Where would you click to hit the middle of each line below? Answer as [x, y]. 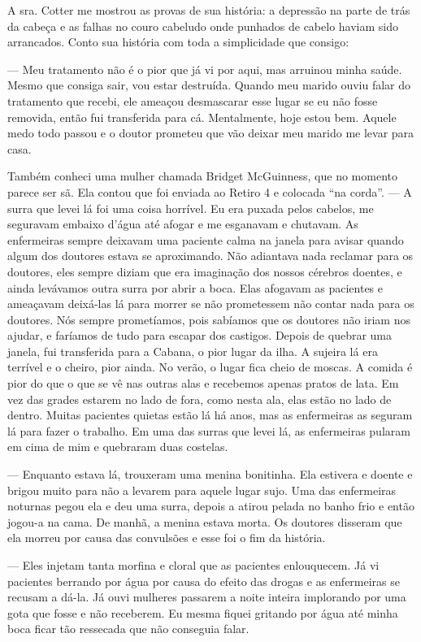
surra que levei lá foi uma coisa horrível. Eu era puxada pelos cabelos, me [191, 208]
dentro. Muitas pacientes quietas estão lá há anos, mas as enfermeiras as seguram [210, 415]
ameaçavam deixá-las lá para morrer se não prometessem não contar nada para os [211, 304]
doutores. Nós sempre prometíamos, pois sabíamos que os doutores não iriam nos [209, 319]
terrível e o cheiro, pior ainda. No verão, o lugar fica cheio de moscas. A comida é [210, 367]
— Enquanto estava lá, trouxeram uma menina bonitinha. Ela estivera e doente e [210, 474]
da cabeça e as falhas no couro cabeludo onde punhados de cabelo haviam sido [203, 26]
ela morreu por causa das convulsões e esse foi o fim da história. [167, 538]
